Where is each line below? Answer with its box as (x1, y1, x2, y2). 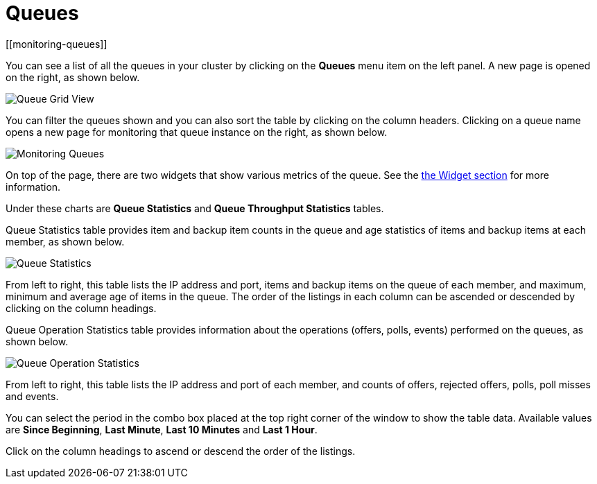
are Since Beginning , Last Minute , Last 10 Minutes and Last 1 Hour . (6, 423, 318, 435)
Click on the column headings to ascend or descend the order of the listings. (6, 444, 356, 457)
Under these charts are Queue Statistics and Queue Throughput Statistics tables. (6, 202, 384, 214)
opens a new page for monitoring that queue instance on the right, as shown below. (6, 126, 388, 138)
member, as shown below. (6, 235, 125, 248)
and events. (6, 390, 59, 402)
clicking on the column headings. (6, 302, 157, 314)
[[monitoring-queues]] (6, 37, 107, 50)
